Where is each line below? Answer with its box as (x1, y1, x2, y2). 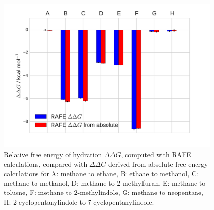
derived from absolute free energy (108, 159, 208, 169)
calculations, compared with (4, 159, 88, 169)
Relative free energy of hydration (4, 149, 102, 160)
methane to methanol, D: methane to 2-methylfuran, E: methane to (4, 178, 206, 188)
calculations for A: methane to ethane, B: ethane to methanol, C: (4, 168, 198, 178)
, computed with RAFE (121, 149, 191, 160)
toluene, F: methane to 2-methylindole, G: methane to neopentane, (4, 187, 203, 197)
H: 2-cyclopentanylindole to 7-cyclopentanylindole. (4, 197, 154, 207)
